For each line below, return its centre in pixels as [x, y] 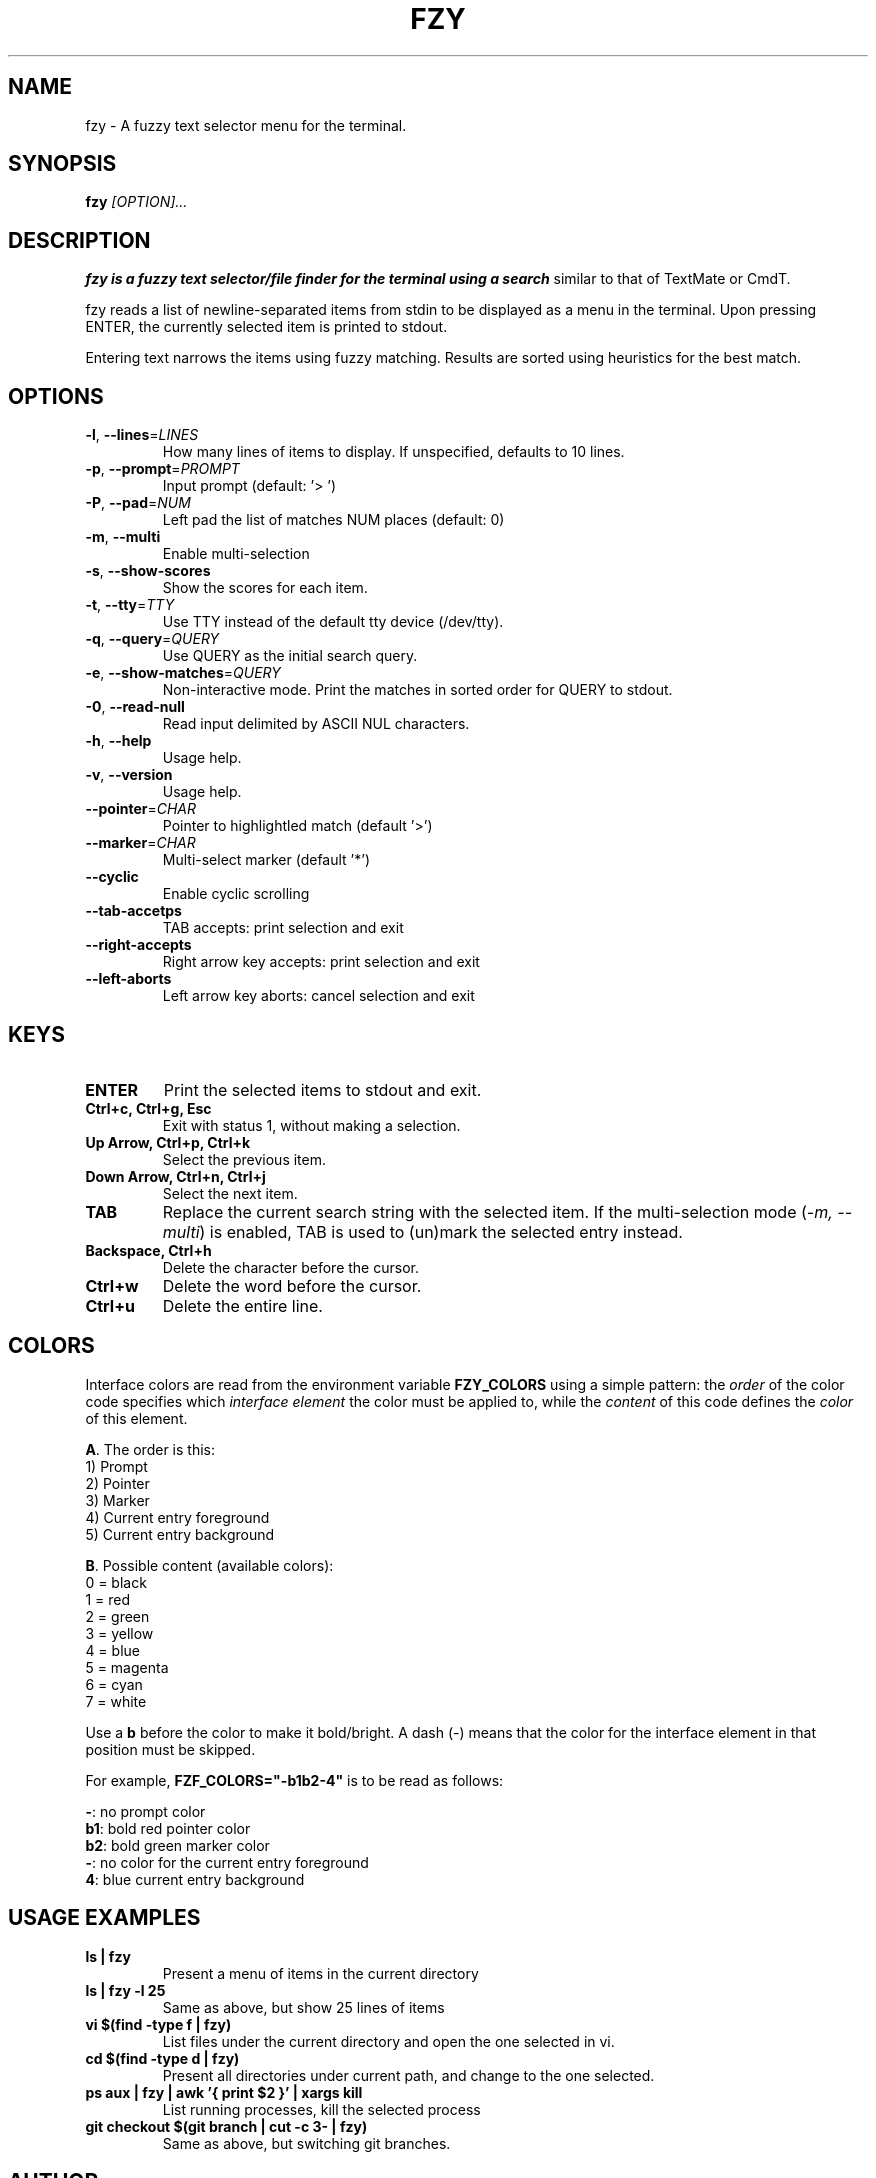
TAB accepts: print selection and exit [283, 928]
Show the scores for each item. [265, 588]
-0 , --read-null [135, 707]
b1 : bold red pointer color [168, 1828]
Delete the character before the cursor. [290, 1267]
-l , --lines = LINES [142, 435]
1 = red [107, 1599]
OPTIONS [56, 396]
